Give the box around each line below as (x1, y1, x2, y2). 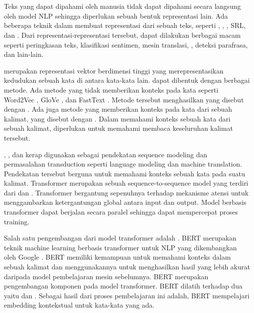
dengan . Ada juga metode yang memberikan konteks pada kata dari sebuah (4, 104, 232, 114)
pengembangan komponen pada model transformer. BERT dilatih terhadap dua (4, 281, 243, 291)
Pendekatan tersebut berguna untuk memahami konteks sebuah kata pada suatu (4, 168, 245, 178)
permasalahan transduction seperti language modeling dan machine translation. (4, 159, 242, 169)
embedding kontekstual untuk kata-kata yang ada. (4, 300, 155, 310)
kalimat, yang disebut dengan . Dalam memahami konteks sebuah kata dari (4, 113, 231, 123)
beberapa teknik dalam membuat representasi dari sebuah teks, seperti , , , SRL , (4, 20, 246, 30)
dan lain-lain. (4, 49, 43, 59)
